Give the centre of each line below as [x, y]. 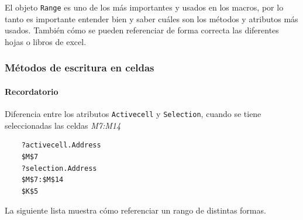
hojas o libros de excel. [46, 41]
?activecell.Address [61, 145]
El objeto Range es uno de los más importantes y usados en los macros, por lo [144, 7]
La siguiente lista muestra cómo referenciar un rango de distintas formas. [135, 210]
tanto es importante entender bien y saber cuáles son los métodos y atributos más [151, 18]
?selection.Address [59, 168]
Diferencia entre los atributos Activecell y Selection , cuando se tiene [133, 114]
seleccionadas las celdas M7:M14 [63, 125]
